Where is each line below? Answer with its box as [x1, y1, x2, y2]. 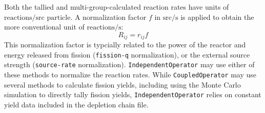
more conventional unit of [4, 21, 85, 32]
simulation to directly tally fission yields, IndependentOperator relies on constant [4, 89, 261, 100]
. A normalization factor [70, 11, 147, 22]
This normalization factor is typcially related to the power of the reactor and [4, 39, 246, 50]
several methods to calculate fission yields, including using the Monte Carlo [4, 79, 241, 90]
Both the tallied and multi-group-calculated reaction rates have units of [4, 2, 229, 12]
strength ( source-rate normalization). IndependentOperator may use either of [4, 59, 255, 70]
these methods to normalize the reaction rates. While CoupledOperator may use [4, 69, 256, 80]
